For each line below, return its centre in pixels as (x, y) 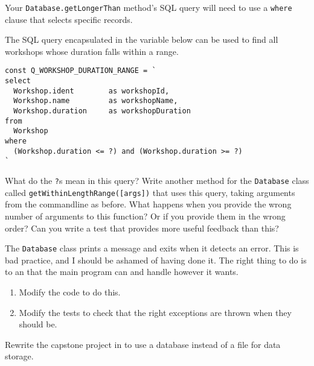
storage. (19, 356)
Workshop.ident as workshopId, (91, 91)
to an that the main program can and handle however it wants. (122, 272)
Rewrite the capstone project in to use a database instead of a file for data (143, 344)
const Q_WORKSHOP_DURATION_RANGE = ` (81, 71)
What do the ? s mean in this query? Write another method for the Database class (157, 180)
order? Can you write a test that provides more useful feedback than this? (142, 228)
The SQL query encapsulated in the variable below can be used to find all (142, 39)
